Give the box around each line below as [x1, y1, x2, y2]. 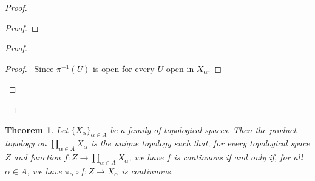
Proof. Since [5, 62, 54, 74]
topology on [5, 137, 47, 150]
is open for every [93, 62, 155, 74]
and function [13, 151, 61, 163]
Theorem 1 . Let [5, 123, 69, 136]
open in [166, 62, 194, 74]
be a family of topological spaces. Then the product [110, 123, 297, 136]
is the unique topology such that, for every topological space [90, 137, 310, 150]
